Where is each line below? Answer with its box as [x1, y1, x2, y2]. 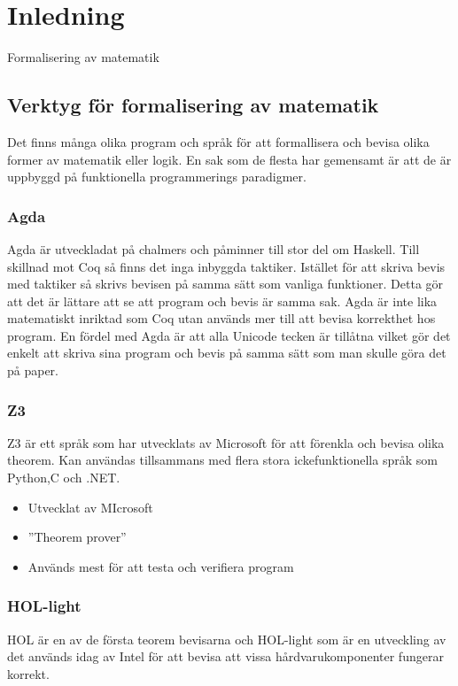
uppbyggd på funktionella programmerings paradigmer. [7, 167, 307, 186]
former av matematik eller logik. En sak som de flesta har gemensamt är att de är [7, 150, 452, 168]
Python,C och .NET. [7, 468, 120, 487]
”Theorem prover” [27, 528, 127, 546]
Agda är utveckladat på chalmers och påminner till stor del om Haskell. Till [7, 239, 420, 258]
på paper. [7, 361, 59, 380]
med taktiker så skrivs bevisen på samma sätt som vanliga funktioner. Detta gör [7, 274, 444, 293]
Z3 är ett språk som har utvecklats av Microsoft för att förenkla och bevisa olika [7, 433, 445, 451]
